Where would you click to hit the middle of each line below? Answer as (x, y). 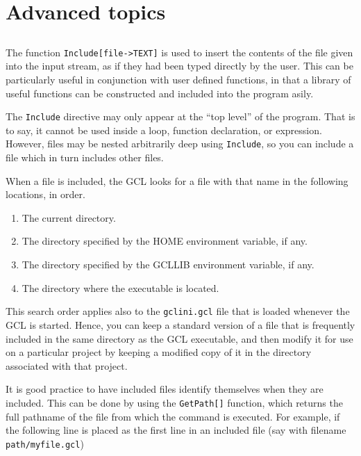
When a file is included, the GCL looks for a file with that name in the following (177, 180)
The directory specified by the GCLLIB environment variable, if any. (168, 264)
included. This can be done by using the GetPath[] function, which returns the (174, 402)
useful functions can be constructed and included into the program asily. (160, 93)
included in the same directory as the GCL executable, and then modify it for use (179, 338)
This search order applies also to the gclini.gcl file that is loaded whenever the (178, 311)
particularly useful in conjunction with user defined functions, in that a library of (178, 80)
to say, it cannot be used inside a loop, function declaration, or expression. (164, 130)
